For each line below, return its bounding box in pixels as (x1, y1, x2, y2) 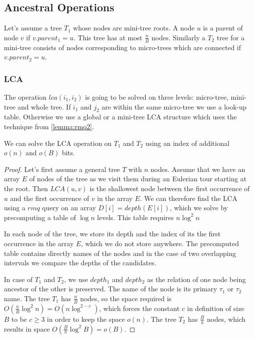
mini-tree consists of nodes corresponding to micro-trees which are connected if (4, 42, 241, 52)
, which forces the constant (99, 303, 180, 313)
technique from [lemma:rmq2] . (4, 121, 94, 132)
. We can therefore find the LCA (140, 193, 238, 203)
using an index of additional (145, 138, 229, 148)
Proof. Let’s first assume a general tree (4, 164, 120, 174)
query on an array (42, 202, 96, 213)
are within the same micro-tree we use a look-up (102, 101, 247, 112)
